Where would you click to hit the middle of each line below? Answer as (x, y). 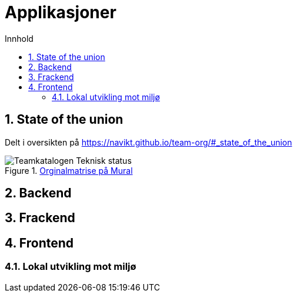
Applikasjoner (61, 12)
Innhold (19, 38)
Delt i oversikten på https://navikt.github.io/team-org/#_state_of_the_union (148, 142)
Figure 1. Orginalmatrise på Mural (69, 170)
